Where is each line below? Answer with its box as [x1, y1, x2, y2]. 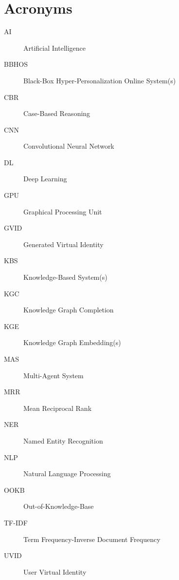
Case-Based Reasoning [23, 108, 90, 118]
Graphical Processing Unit [23, 206, 102, 216]
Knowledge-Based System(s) [23, 272, 107, 282]
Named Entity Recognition [23, 435, 103, 445]
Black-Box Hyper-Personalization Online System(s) [23, 75, 176, 85]
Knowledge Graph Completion [23, 305, 114, 315]
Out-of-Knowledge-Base [23, 501, 94, 511]
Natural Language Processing [23, 468, 111, 479]
